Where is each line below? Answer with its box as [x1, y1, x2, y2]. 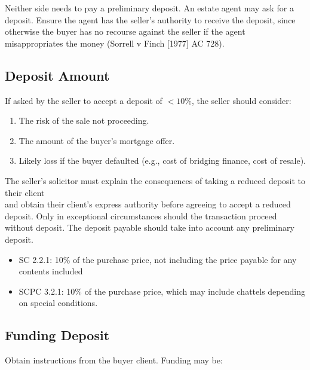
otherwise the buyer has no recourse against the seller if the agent [5, 25, 245, 38]
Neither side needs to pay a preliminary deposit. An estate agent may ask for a [5, 2, 294, 14]
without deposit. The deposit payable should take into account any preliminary [5, 221, 294, 234]
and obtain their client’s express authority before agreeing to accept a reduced [5, 198, 291, 210]
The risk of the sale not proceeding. [19, 114, 149, 127]
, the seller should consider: [191, 94, 291, 106]
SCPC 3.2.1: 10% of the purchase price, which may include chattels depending [19, 285, 305, 297]
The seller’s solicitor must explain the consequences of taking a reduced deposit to [5, 174, 306, 186]
